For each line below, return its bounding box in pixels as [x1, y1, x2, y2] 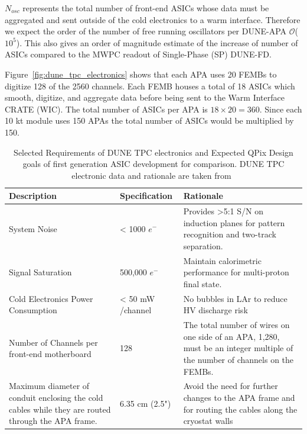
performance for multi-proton [183, 266, 289, 278]
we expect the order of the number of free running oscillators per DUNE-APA [5, 25, 287, 37]
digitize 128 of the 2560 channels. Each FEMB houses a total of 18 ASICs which [5, 79, 295, 92]
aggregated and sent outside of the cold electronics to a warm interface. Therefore [5, 13, 301, 25]
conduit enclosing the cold [9, 391, 103, 404]
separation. [183, 239, 223, 252]
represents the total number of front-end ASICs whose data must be [22, 2, 269, 14]
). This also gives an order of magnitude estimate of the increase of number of [16, 36, 298, 49]
